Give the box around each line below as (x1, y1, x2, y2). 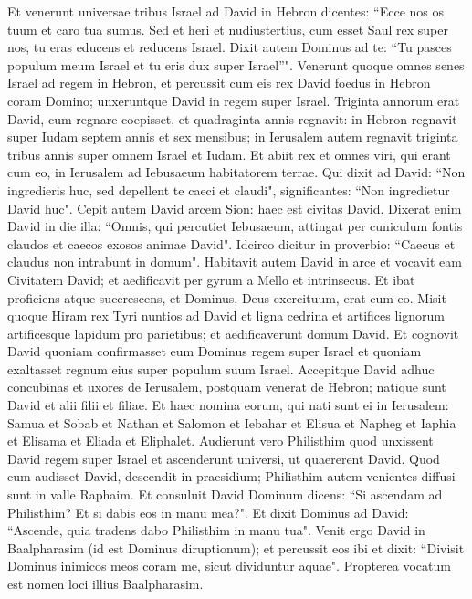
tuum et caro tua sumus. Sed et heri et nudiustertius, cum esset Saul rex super (7, 19, 448, 38)
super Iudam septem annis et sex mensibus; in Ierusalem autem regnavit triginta (7, 127, 458, 146)
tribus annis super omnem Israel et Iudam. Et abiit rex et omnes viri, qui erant (7, 144, 451, 163)
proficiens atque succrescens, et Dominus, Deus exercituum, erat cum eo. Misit (7, 288, 446, 307)
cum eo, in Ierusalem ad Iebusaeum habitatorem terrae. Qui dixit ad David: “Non (7, 163, 466, 182)
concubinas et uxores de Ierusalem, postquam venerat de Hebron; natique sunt (7, 377, 446, 396)
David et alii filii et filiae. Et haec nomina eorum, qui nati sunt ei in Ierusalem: (7, 395, 449, 415)
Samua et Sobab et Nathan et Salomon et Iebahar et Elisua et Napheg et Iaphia (7, 413, 456, 432)
